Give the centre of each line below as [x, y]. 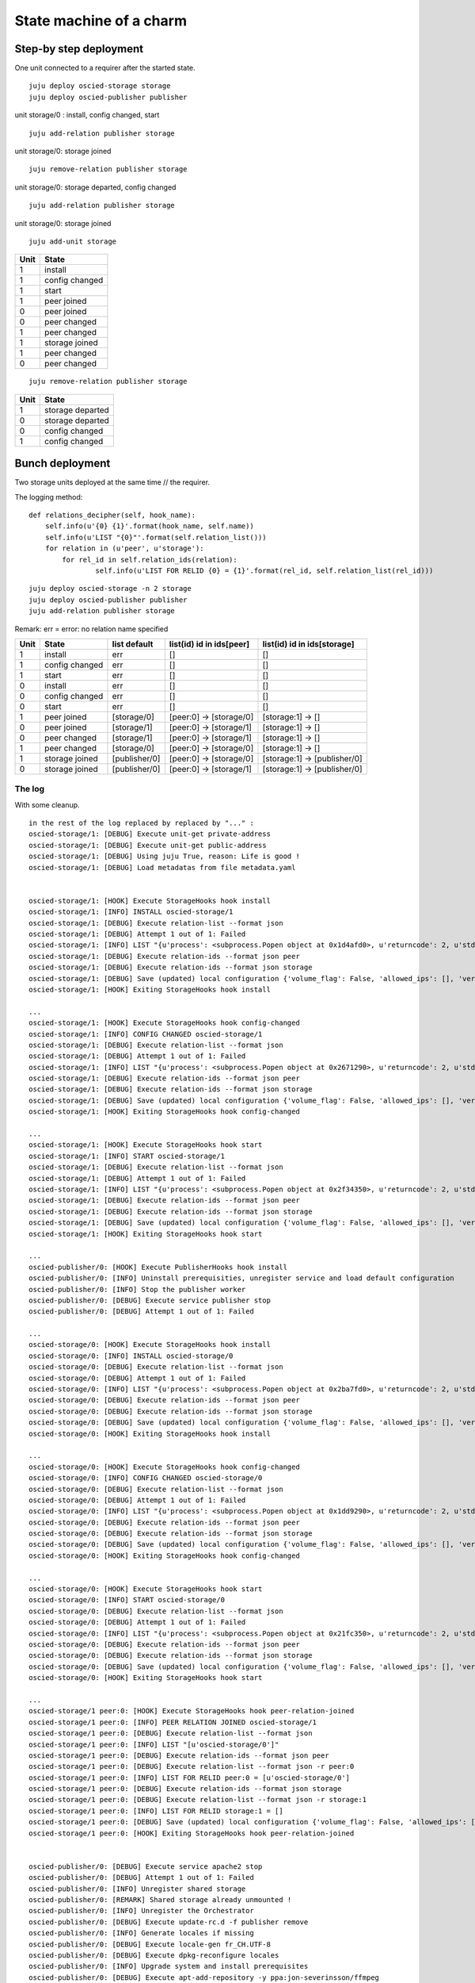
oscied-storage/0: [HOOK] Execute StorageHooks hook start [146, 1589]
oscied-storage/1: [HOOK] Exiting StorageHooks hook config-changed [164, 1112]
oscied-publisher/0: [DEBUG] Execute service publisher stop [150, 1300]
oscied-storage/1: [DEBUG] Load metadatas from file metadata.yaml [162, 867]
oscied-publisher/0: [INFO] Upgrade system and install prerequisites [169, 1966]
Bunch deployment [63, 464]
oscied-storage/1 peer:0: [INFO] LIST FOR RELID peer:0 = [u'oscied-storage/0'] [190, 1778]
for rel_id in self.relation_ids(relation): [150, 560]
